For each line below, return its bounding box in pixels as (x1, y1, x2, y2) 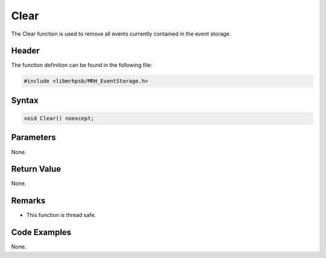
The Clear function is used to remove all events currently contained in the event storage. (11, 30, 231, 37)
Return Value (11, 164, 62, 174)
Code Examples (11, 227, 72, 238)
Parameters (11, 133, 56, 143)
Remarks (11, 196, 46, 206)
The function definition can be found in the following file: (11, 61, 152, 69)
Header (11, 46, 40, 56)
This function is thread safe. (26, 212, 96, 219)
